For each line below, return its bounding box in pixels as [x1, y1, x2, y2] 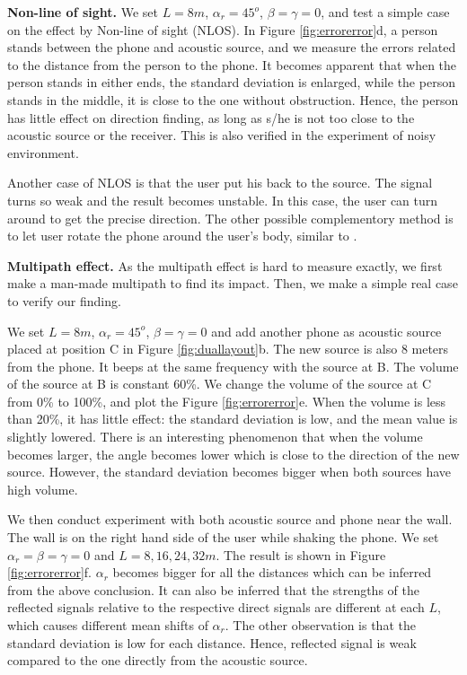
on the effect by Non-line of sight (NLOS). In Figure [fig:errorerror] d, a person [7, 20, 438, 39]
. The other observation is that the [225, 616, 416, 634]
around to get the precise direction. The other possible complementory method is [7, 208, 454, 227]
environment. [7, 143, 79, 162]
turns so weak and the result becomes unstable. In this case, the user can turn [7, 190, 438, 209]
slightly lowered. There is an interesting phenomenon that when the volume [7, 427, 423, 446]
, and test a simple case [321, 3, 450, 21]
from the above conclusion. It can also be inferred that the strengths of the [7, 580, 419, 599]
